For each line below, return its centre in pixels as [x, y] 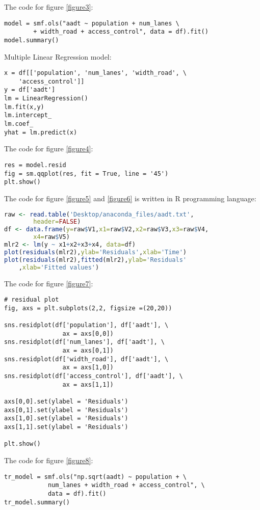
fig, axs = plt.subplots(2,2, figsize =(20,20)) [88, 308]
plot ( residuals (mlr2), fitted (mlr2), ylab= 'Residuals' [95, 260]
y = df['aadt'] [30, 90]
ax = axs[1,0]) [88, 368]
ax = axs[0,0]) [88, 333]
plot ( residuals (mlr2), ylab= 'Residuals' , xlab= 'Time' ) [96, 252]
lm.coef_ [19, 124]
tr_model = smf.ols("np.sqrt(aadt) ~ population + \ [95, 477]
